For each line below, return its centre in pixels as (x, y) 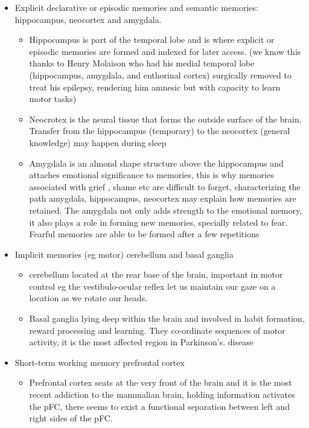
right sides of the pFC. (71, 418)
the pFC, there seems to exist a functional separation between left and (160, 406)
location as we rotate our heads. (88, 298)
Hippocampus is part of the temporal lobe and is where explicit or (152, 40)
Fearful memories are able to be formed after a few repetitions (144, 234)
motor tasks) (53, 99)
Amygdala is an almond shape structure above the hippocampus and (156, 163)
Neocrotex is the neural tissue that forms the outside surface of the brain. (165, 119)
